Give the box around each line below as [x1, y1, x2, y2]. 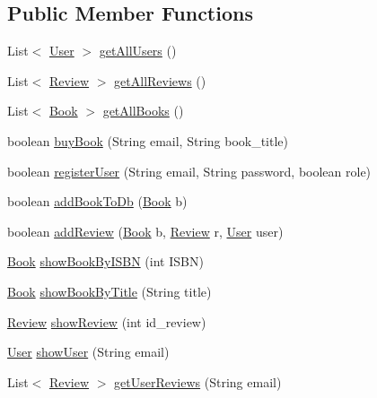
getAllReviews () [114, 71, 206, 90]
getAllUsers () [99, 41, 177, 60]
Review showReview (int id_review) [7, 312, 206, 331]
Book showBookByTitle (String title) [7, 281, 212, 300]
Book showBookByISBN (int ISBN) [7, 252, 204, 271]
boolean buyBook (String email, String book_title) [7, 131, 289, 150]
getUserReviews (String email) [114, 372, 282, 391]
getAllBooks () [102, 101, 184, 120]
